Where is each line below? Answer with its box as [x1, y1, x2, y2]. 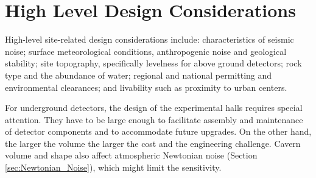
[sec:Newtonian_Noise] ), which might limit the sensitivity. [5, 161, 222, 174]
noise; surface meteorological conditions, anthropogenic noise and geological [5, 44, 287, 57]
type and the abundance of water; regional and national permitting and [5, 68, 272, 81]
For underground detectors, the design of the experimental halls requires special [5, 101, 303, 114]
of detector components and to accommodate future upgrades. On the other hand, [5, 125, 312, 138]
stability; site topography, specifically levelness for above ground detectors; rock [5, 57, 302, 69]
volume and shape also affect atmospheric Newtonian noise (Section [5, 149, 258, 162]
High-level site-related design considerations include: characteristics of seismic [5, 33, 294, 46]
